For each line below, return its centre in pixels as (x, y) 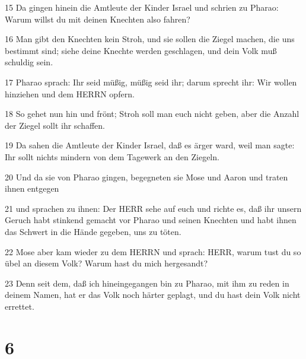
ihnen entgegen (32, 188)
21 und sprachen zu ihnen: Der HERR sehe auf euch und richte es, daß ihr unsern (153, 208)
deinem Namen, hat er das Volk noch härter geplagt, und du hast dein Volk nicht (153, 295)
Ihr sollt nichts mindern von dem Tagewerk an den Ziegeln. (112, 156)
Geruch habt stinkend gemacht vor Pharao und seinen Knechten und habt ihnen (151, 220)
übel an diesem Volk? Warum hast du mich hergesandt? (106, 263)
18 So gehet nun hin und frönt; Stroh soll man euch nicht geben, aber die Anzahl (152, 114)
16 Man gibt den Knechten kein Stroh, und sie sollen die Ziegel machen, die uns (150, 39)
